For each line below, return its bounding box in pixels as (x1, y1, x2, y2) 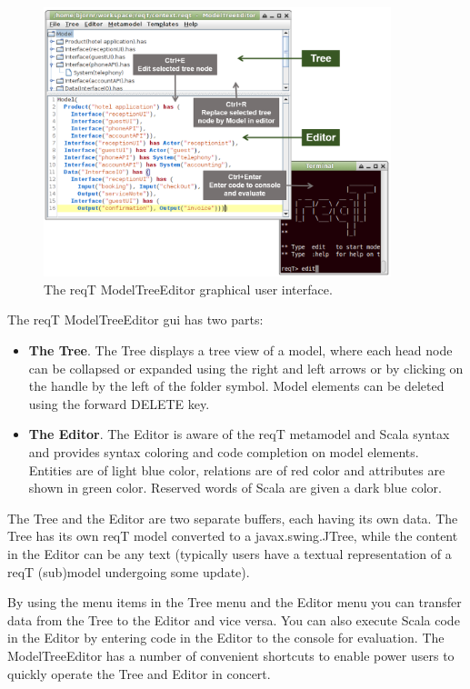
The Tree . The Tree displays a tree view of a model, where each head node (28, 341, 453, 360)
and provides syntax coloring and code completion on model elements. (28, 443, 419, 461)
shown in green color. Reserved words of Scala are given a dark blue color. (28, 478, 442, 497)
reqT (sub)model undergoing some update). (7, 562, 250, 581)
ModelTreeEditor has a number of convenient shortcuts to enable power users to (7, 645, 455, 664)
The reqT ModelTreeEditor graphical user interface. (44, 279, 333, 298)
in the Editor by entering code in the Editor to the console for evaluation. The (7, 628, 445, 647)
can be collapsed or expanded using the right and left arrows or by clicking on (28, 358, 464, 377)
